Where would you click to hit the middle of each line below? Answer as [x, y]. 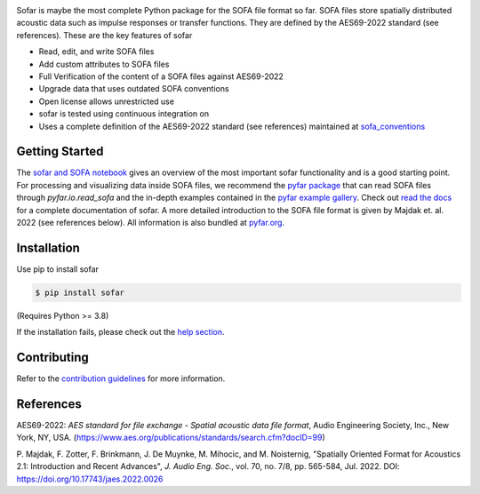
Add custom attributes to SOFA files [104, 64]
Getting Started [60, 151]
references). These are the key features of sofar [104, 35]
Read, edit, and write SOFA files [96, 52]
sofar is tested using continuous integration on [124, 114]
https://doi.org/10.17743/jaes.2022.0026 [90, 479]
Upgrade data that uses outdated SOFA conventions [134, 89]
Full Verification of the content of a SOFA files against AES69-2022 [161, 76]
